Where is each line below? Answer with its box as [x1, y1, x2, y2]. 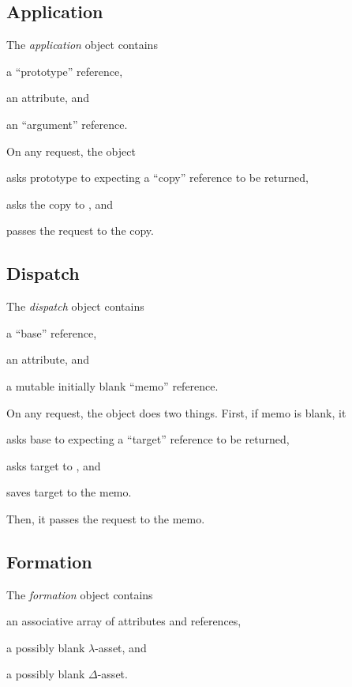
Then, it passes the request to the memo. [6, 510, 205, 527]
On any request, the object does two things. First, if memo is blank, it [6, 404, 346, 421]
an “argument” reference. [6, 115, 128, 132]
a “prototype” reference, [6, 62, 123, 79]
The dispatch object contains [6, 298, 144, 315]
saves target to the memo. [6, 484, 132, 500]
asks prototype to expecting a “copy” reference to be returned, [6, 169, 309, 186]
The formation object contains [6, 586, 153, 602]
